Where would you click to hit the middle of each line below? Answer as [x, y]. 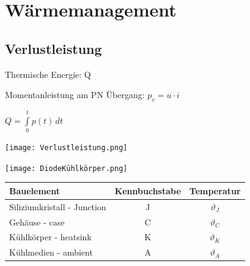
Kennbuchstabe [148, 190]
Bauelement [35, 190]
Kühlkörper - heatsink [50, 237]
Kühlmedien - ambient [51, 252]
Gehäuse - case [37, 222]
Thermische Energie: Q [48, 74]
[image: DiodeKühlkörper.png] [66, 168]
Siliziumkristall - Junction [58, 206]
